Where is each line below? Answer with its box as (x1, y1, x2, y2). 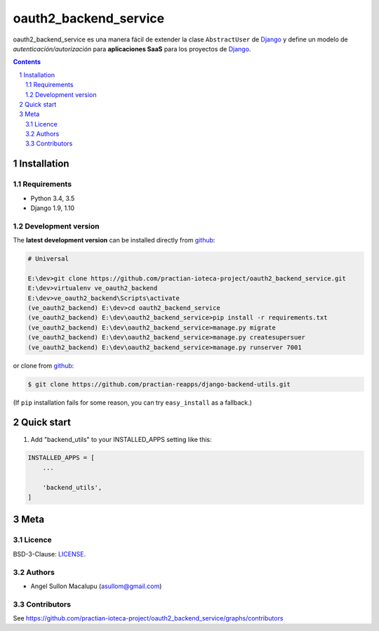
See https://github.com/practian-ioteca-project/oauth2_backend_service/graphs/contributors (13, 614, 284, 623)
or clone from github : (13, 361, 74, 370)
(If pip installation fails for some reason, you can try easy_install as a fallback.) (13, 398, 253, 407)
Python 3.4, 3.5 (30, 194, 75, 202)
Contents (13, 58, 41, 66)
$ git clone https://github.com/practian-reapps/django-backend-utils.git (27, 380, 291, 388)
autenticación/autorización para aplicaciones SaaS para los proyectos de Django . (13, 44, 251, 53)
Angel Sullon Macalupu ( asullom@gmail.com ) (30, 582, 162, 590)
